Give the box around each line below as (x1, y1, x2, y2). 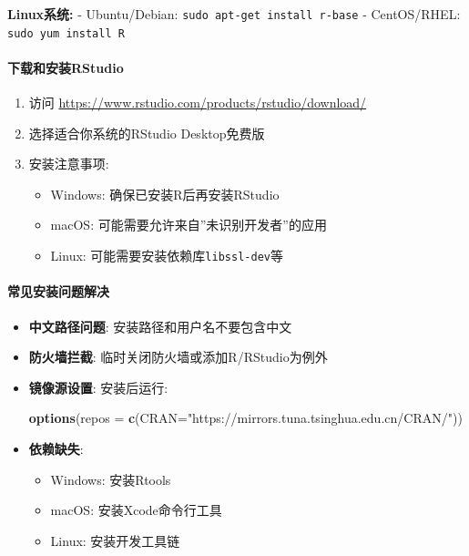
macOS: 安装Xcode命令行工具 (50, 500, 222, 520)
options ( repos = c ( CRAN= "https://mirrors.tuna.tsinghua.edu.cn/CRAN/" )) (28, 408, 463, 427)
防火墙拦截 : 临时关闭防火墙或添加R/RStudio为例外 (28, 347, 328, 366)
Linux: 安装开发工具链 (50, 530, 180, 550)
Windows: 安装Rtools (50, 469, 171, 489)
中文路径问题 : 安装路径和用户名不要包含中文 (28, 316, 292, 335)
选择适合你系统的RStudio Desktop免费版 (28, 123, 265, 142)
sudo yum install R (7, 26, 125, 40)
